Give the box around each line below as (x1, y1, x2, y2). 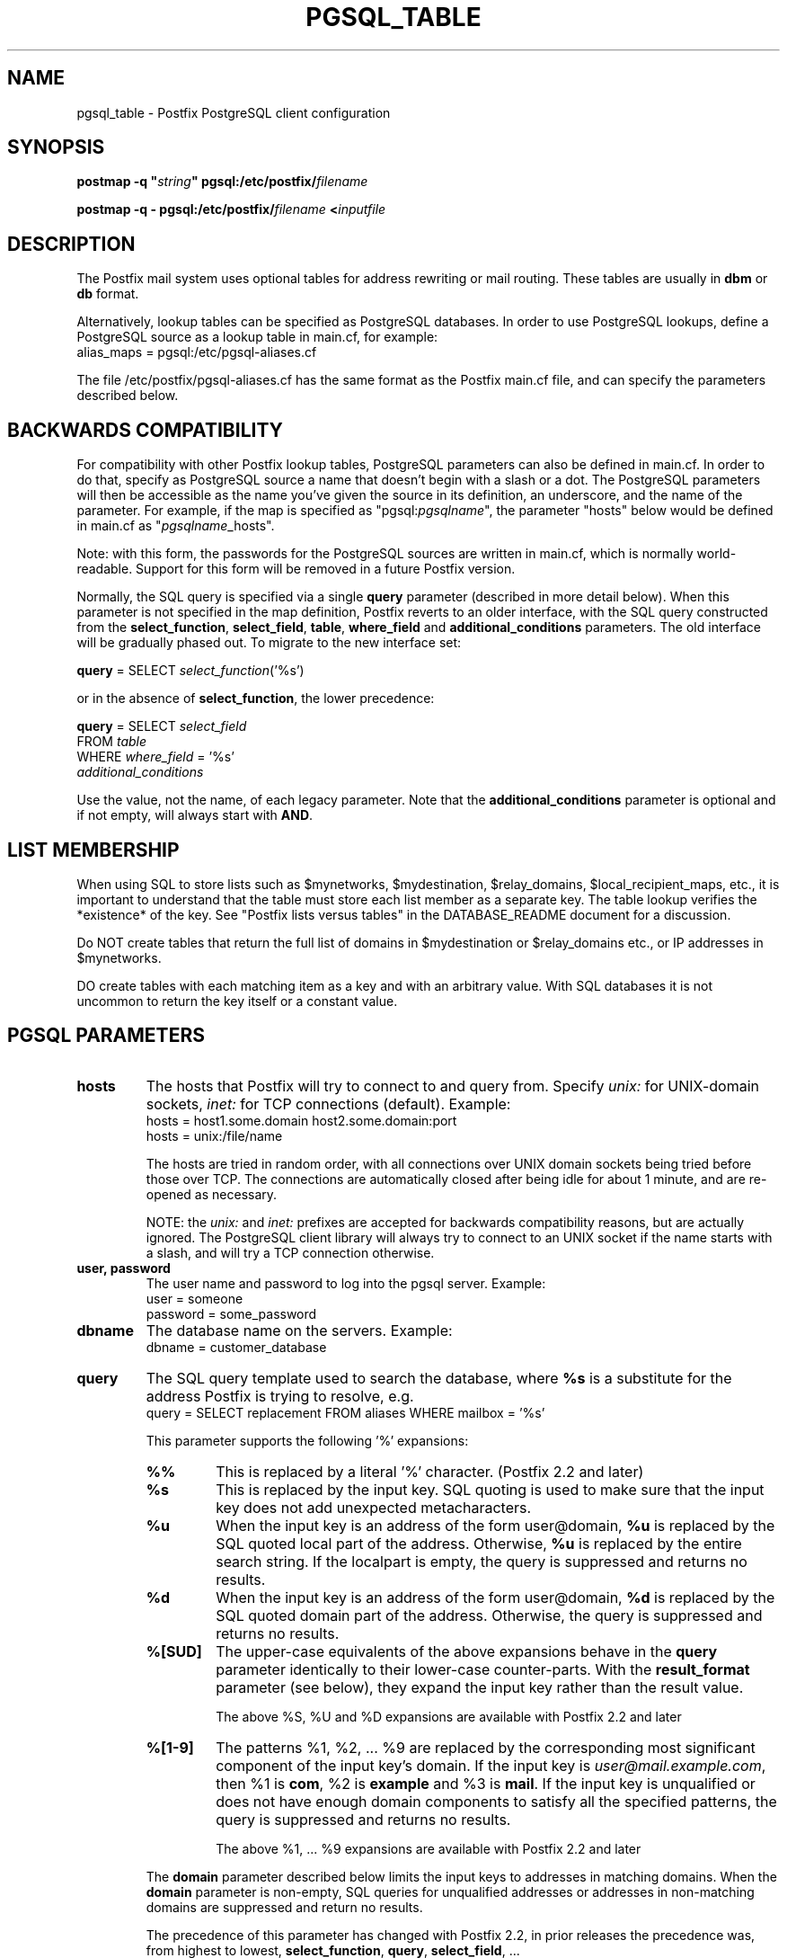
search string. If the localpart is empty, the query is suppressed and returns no (216, 1552, 747, 1571)
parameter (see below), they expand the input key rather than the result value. (216, 1678, 744, 1696)
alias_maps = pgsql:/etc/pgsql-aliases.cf (76, 344, 317, 360)
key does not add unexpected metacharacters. (216, 1498, 532, 1517)
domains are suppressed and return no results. (146, 1899, 423, 1915)
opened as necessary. (146, 1186, 278, 1202)
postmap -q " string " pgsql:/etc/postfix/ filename (76, 174, 368, 190)
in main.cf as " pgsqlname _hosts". (76, 518, 275, 534)
